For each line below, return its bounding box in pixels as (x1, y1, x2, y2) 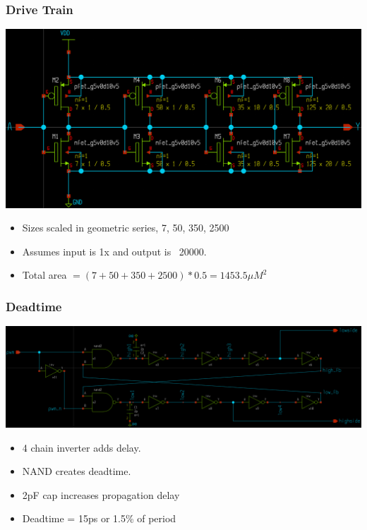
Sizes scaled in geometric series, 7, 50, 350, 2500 (22, 220, 229, 235)
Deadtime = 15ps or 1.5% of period (22, 511, 176, 526)
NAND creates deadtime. (22, 464, 131, 478)
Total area (22, 267, 67, 282)
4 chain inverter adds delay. (22, 440, 141, 454)
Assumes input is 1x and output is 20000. (22, 243, 207, 258)
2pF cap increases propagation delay (22, 487, 180, 502)
